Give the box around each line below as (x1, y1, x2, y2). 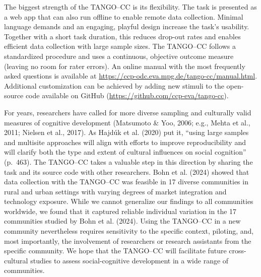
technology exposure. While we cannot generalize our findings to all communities (4, 196, 253, 206)
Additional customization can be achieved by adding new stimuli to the (4, 80, 224, 91)
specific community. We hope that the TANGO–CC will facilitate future (4, 245, 227, 256)
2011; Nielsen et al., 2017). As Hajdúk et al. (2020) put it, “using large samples (4, 127, 249, 137)
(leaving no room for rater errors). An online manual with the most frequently (4, 60, 245, 71)
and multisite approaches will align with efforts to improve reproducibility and (4, 136, 246, 147)
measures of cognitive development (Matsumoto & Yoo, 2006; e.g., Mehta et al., (4, 117, 250, 127)
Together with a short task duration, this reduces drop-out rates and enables (4, 31, 241, 41)
